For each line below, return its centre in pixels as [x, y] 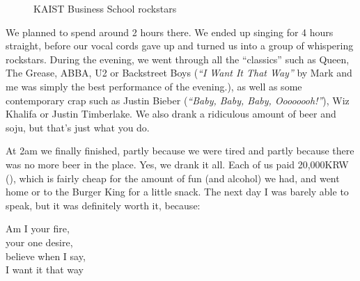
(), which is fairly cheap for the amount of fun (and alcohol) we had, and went [173, 178]
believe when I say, [46, 256]
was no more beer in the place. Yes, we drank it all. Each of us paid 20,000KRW [177, 164]
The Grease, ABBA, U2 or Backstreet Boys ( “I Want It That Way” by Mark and [179, 73]
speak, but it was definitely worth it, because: [103, 205]
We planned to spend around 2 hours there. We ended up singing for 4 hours [170, 32]
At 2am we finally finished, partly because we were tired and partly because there [180, 151]
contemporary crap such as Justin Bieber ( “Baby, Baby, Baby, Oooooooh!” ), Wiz [178, 100]
